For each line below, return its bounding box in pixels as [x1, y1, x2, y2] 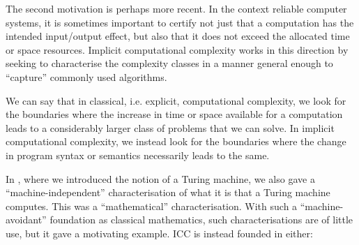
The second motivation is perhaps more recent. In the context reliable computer [6, 1, 347, 15]
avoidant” [6, 212, 47, 227]
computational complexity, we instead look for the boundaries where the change [6, 134, 346, 149]
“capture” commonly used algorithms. [6, 69, 167, 84]
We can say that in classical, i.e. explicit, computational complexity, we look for [6, 93, 346, 107]
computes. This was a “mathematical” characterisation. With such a [6, 198, 298, 213]
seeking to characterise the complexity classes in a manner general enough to [6, 56, 333, 70]
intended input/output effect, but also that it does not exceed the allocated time [6, 29, 350, 43]
